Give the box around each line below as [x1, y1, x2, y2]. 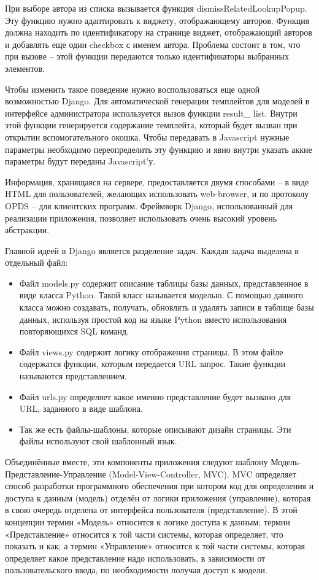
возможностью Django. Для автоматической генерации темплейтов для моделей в [5, 95, 310, 107]
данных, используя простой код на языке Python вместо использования [19, 312, 287, 325]
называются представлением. [19, 369, 127, 382]
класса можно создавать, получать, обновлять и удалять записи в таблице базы [19, 301, 314, 314]
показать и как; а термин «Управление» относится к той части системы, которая [5, 539, 306, 552]
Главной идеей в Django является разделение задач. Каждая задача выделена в [5, 244, 299, 257]
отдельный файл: [5, 256, 68, 269]
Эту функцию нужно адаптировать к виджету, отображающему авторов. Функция [5, 14, 310, 26]
